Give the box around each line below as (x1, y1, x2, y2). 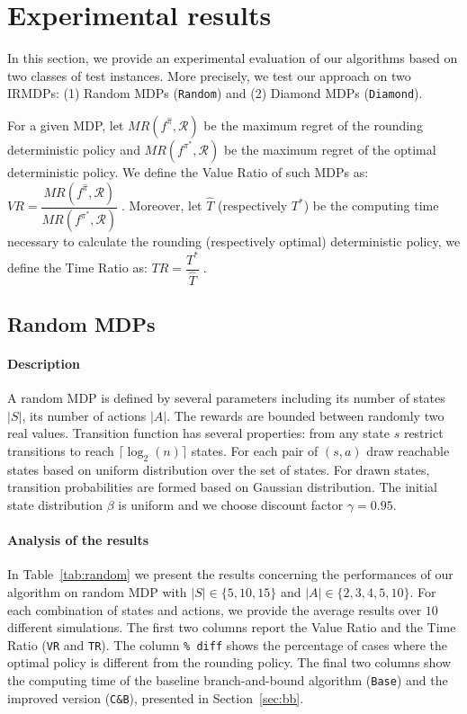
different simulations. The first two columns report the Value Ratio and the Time (7, 618, 456, 637)
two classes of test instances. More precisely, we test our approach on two (7, 66, 411, 85)
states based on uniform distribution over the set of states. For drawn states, (7, 460, 430, 478)
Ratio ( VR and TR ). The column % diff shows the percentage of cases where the (7, 635, 448, 654)
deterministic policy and (7, 139, 140, 158)
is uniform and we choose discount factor (118, 495, 344, 513)
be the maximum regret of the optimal (223, 139, 436, 158)
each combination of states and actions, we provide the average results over (7, 600, 422, 619)
